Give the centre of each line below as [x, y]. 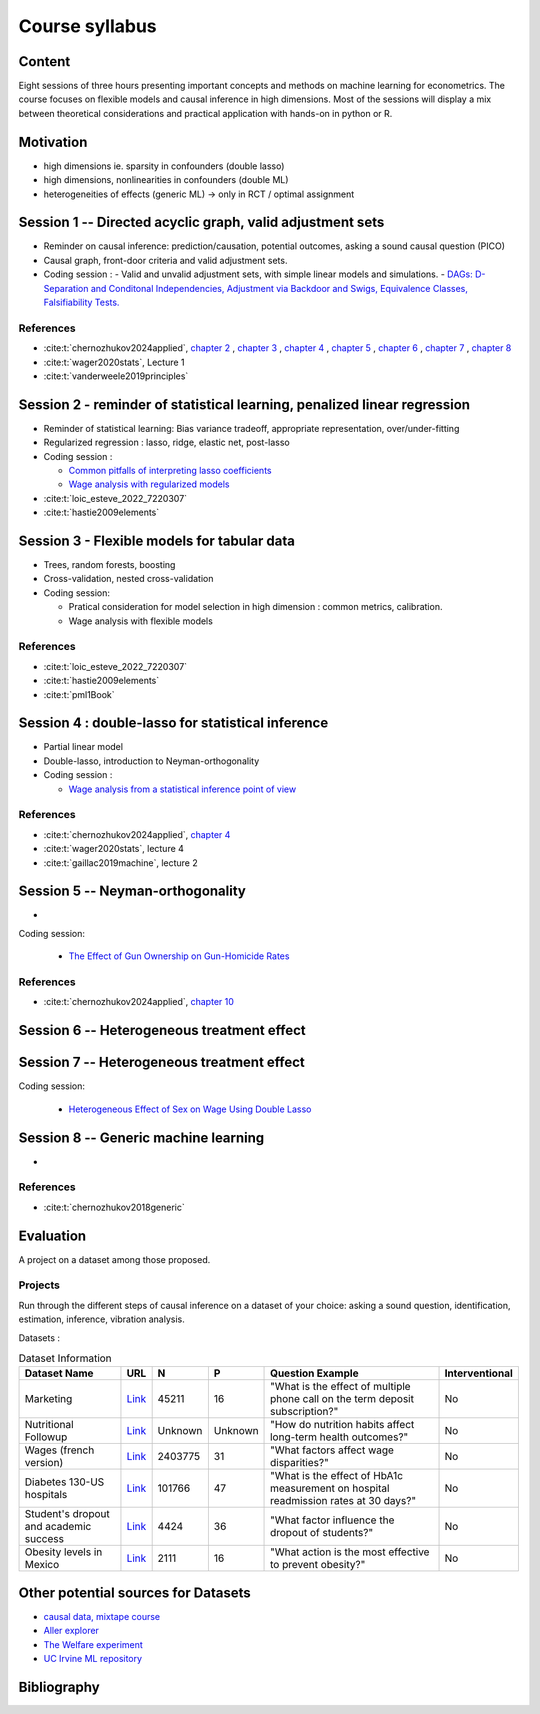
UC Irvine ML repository [93, 1659]
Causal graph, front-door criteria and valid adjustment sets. [165, 260]
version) [44, 1463]
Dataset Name [59, 1373]
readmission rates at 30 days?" [343, 1501]
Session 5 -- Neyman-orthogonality [132, 891]
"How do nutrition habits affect [342, 1425]
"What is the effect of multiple [340, 1387]
